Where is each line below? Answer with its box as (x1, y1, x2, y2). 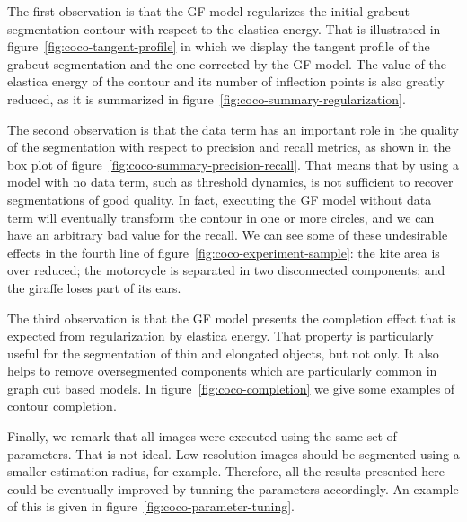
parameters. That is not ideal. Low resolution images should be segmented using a (7, 444, 460, 463)
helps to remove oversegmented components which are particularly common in (7, 361, 437, 380)
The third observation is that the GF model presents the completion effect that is (7, 308, 456, 327)
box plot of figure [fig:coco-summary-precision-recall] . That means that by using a (7, 155, 459, 173)
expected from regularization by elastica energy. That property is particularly (7, 326, 434, 345)
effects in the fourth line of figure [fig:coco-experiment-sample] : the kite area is (7, 243, 440, 261)
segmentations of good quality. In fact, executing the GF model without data (7, 190, 432, 208)
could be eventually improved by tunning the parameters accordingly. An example (7, 479, 459, 498)
